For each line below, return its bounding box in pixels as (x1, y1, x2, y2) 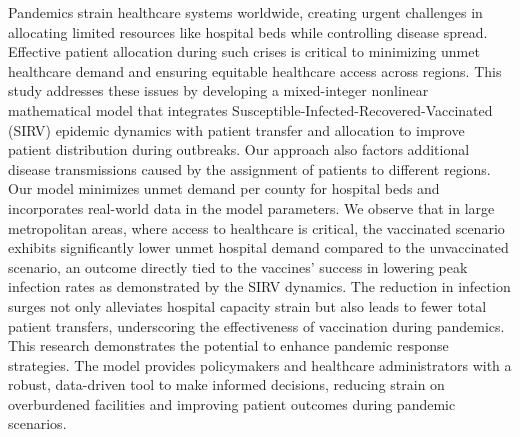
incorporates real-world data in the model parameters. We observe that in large (8, 197, 495, 218)
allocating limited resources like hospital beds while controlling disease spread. (8, 21, 488, 42)
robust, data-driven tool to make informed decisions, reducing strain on (8, 374, 445, 395)
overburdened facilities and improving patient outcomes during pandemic (8, 393, 456, 414)
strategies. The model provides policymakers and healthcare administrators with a (8, 354, 512, 375)
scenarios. (8, 413, 67, 434)
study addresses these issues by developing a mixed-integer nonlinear (8, 80, 429, 101)
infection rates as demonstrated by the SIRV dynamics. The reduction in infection (8, 276, 511, 297)
